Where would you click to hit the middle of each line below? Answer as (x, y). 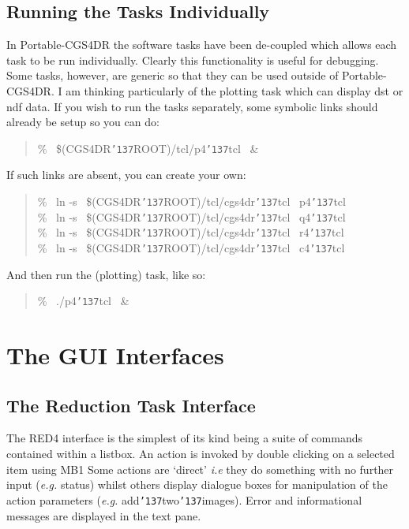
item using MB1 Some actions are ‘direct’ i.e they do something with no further (200, 469)
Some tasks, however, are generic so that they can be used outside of (173, 75)
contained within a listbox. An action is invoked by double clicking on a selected (201, 454)
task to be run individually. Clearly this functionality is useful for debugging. (193, 60)
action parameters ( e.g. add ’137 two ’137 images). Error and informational (184, 499)
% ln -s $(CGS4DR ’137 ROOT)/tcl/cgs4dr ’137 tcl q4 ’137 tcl (191, 216)
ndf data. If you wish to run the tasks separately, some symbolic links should (192, 106)
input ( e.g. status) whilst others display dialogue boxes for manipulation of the (197, 484)
